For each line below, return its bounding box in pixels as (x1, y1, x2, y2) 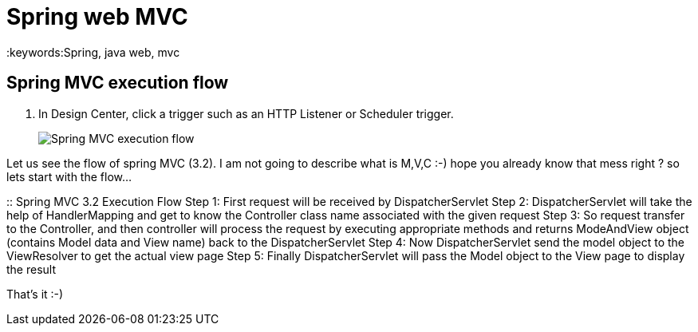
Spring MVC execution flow (6, 73, 229, 93)
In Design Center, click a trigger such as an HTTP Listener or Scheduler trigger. (38, 106, 454, 121)
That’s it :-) (6, 287, 64, 301)
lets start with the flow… (6, 169, 132, 184)
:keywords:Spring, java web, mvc (6, 45, 180, 59)
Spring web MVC (6, 3, 188, 30)
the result (6, 262, 57, 276)
